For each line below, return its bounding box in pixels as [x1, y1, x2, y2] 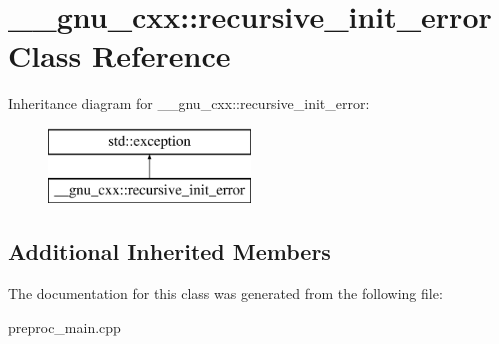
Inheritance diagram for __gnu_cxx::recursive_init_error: [8, 93, 370, 114]
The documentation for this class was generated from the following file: [8, 283, 443, 304]
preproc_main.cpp [8, 316, 121, 337]
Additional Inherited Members [8, 236, 331, 267]
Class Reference [8, 35, 231, 76]
